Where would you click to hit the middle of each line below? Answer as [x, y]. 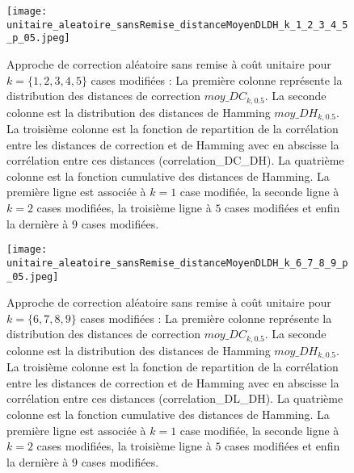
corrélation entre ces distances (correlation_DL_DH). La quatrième [175, 398]
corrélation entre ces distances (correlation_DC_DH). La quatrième [175, 160]
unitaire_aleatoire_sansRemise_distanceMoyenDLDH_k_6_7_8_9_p [177, 263]
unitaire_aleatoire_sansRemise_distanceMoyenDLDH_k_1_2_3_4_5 [177, 25]
